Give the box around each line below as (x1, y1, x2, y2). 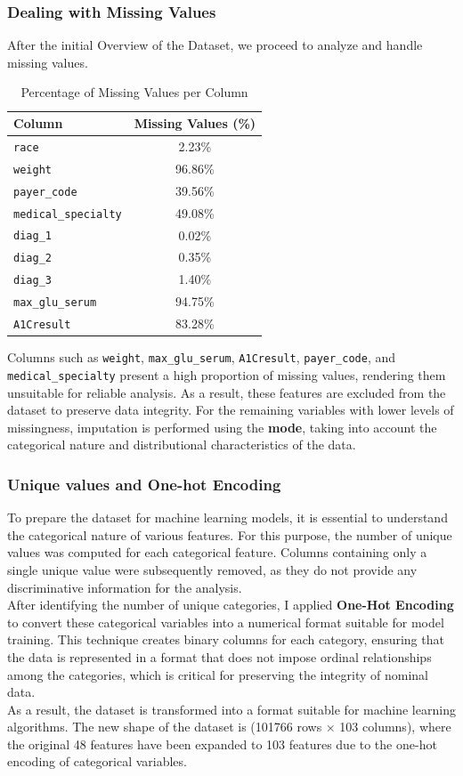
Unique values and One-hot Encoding (7, 473, 281, 495)
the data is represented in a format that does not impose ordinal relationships (7, 647, 432, 666)
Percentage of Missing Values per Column (20, 83, 248, 101)
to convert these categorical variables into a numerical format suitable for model (7, 612, 444, 631)
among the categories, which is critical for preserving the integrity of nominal (7, 665, 428, 683)
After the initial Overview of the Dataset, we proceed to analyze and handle (7, 36, 423, 54)
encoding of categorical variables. (7, 752, 187, 771)
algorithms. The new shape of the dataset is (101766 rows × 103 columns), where (7, 717, 451, 736)
